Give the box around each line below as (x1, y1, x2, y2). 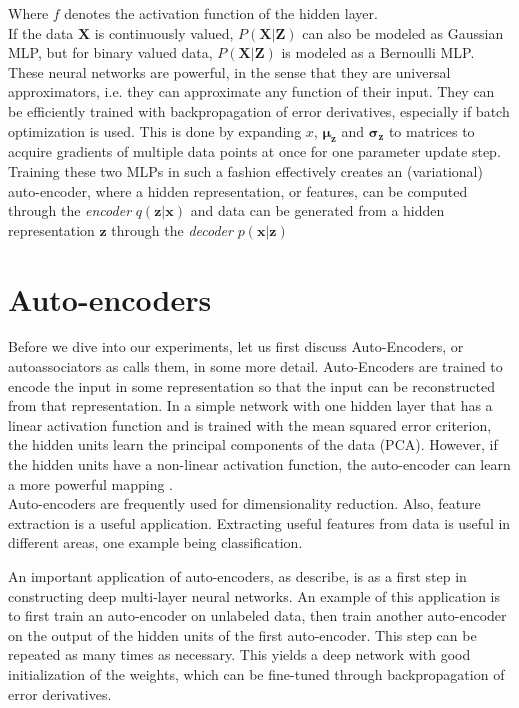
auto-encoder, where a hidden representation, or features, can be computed (8, 180, 468, 201)
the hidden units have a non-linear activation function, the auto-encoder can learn (8, 454, 511, 475)
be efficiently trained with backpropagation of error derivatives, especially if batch (8, 100, 510, 121)
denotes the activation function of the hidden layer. (64, 3, 378, 23)
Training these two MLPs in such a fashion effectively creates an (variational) (8, 160, 483, 181)
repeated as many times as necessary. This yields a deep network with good (8, 644, 471, 665)
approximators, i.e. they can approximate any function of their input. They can (8, 81, 495, 102)
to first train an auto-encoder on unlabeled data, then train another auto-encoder (8, 605, 507, 626)
